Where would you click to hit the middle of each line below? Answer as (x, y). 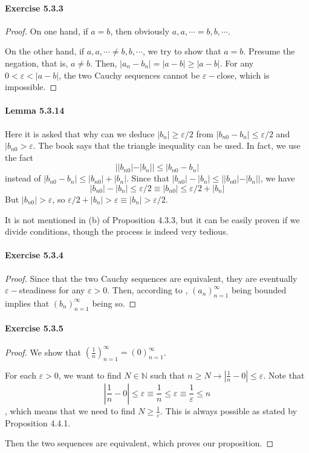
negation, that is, (37, 63)
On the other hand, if (45, 51)
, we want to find (90, 375)
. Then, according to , (148, 290)
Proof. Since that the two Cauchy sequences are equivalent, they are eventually (151, 278)
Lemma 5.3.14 (35, 110)
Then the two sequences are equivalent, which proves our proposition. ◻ (139, 443)
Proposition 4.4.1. (38, 422)
